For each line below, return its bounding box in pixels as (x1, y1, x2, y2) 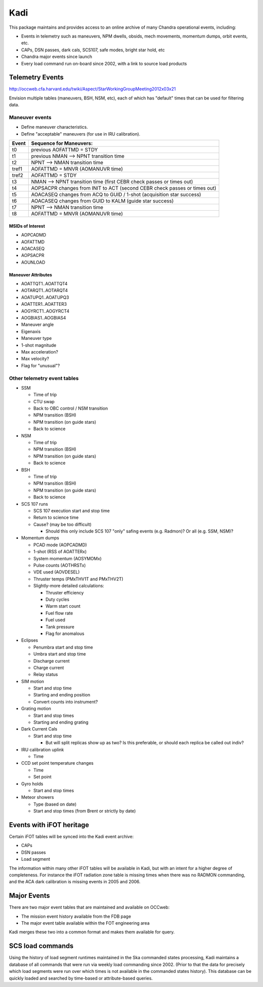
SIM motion (21, 678, 44, 684)
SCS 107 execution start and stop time (33, 508, 110, 513)
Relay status (33, 671, 58, 677)
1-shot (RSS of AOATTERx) (33, 549, 87, 554)
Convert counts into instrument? (33, 699, 98, 705)
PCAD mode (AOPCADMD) (33, 542, 87, 548)
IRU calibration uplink (21, 747, 64, 752)
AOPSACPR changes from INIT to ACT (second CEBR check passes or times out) (31, 185, 217, 192)
